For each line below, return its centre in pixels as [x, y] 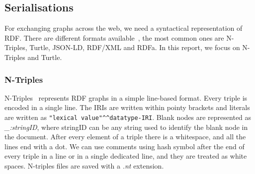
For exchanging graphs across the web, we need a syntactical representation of [124, 28]
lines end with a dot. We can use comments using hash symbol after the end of [125, 146]
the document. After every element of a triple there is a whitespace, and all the [125, 137]
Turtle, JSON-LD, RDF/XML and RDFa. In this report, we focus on [135, 47]
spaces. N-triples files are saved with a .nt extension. [84, 166]
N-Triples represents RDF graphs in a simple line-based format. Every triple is [126, 97]
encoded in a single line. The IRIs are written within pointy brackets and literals [127, 107]
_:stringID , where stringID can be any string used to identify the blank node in [126, 127]
